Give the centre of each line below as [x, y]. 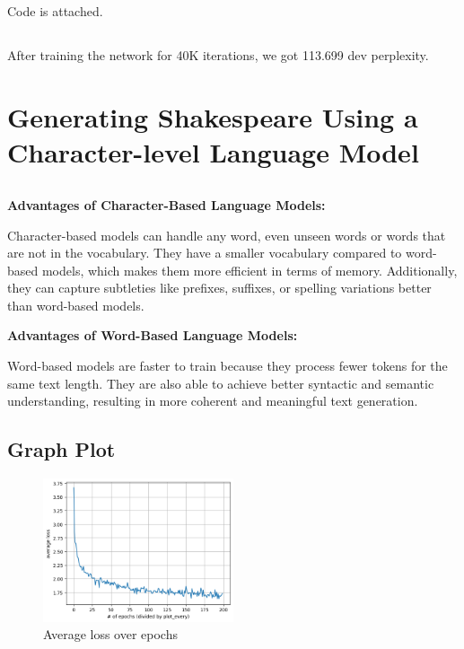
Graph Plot [61, 449]
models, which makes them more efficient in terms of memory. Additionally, [250, 270]
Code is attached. [55, 11]
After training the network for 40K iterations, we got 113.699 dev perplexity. [218, 55]
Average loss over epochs [110, 634]
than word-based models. [76, 305]
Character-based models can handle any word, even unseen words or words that [227, 235]
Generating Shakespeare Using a [213, 117]
